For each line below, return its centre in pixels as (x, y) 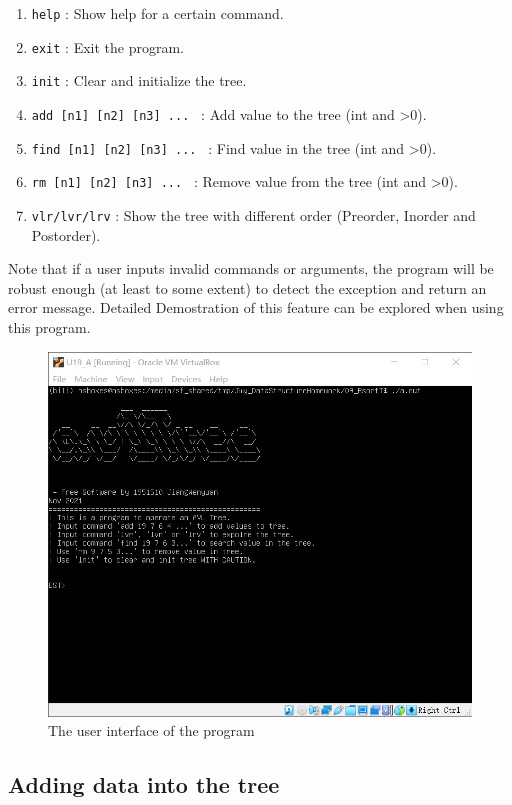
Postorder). (66, 234)
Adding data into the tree (144, 784)
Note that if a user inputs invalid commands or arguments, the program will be (251, 268)
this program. (49, 326)
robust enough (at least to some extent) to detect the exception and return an (247, 287)
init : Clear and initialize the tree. (139, 80)
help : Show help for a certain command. (157, 13)
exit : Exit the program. (108, 46)
